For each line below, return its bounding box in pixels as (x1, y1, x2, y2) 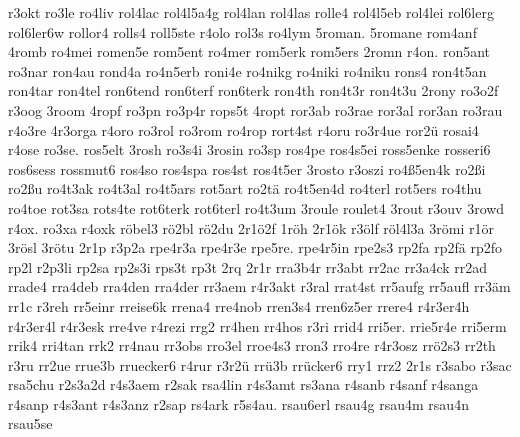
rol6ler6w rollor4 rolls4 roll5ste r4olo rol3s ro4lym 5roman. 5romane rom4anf (8, 21, 477, 42)
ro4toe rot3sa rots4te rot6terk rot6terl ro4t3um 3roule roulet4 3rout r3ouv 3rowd (8, 197, 505, 218)
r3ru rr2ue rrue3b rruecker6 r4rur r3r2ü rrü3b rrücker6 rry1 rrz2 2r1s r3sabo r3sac (8, 354, 512, 375)
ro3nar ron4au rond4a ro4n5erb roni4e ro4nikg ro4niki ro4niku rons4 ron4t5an (8, 60, 487, 81)
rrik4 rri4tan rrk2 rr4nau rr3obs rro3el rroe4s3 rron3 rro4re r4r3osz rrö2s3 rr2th (8, 335, 496, 356)
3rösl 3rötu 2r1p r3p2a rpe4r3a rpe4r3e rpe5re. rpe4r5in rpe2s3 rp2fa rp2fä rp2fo (8, 237, 502, 258)
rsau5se (8, 413, 53, 434)
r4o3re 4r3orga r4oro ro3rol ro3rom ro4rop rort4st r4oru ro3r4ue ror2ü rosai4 (8, 119, 479, 140)
